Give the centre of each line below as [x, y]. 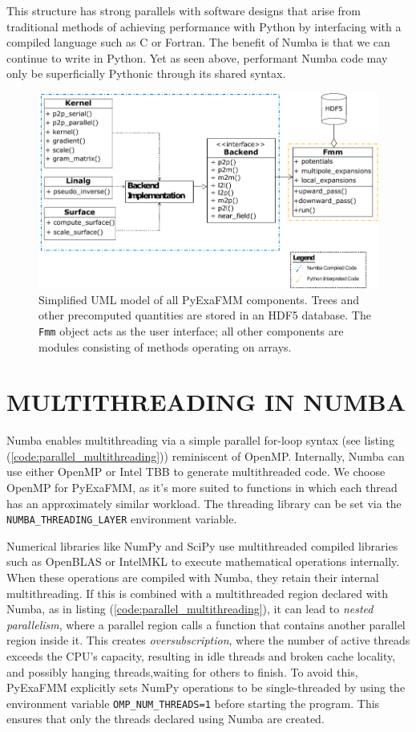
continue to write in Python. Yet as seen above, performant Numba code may [197, 57]
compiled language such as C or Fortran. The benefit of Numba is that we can [198, 42]
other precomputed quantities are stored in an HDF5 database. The [205, 315]
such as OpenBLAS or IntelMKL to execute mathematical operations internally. [203, 561]
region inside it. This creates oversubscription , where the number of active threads [208, 640]
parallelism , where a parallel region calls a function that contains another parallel [206, 624]
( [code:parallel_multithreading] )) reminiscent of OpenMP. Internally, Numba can [206, 455]
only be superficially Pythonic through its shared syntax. [146, 73]
